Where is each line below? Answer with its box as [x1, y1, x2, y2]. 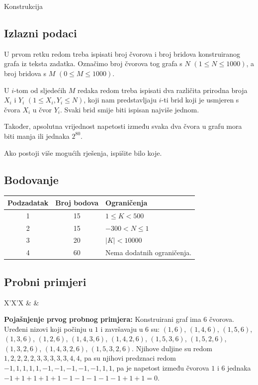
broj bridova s [4, 68, 46, 78]
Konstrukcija [4, 1, 43, 11]
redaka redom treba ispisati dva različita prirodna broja [78, 85, 248, 95]
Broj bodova [55, 197, 99, 207]
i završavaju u [100, 323, 143, 334]
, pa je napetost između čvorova [112, 363, 209, 373]
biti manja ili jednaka [4, 130, 70, 141]
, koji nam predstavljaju [84, 95, 157, 105]
